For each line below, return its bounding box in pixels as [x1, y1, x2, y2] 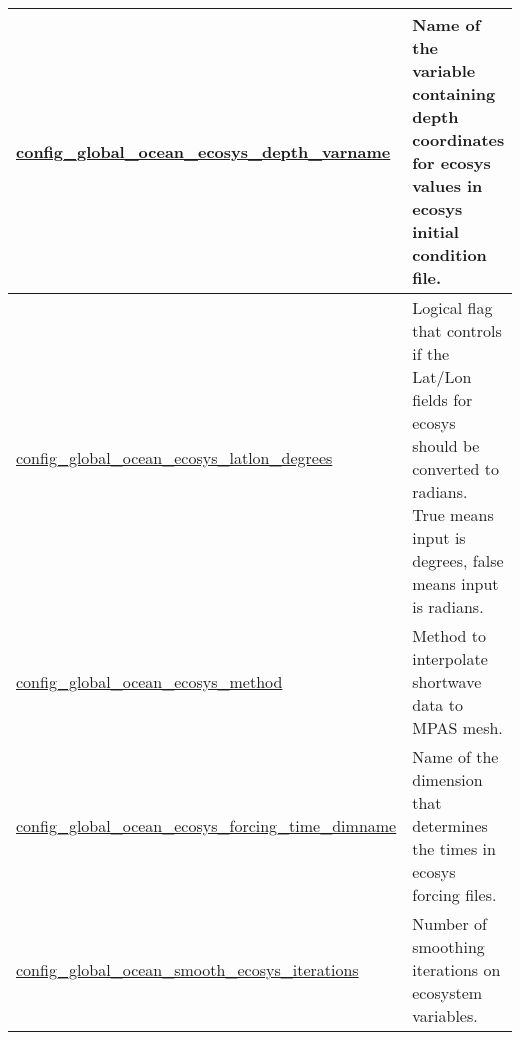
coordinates [412, 128, 505, 151]
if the [412, 342, 450, 365]
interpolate [412, 647, 488, 670]
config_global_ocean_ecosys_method [16, 670, 283, 693]
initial [412, 220, 459, 243]
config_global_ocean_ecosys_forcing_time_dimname [16, 814, 397, 837]
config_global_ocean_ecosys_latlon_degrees [16, 445, 333, 469]
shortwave [412, 670, 482, 693]
